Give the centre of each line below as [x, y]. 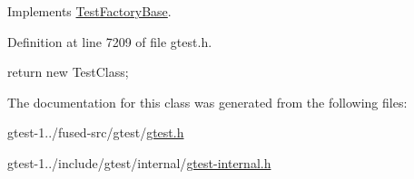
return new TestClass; [68, 72]
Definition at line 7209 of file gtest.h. [110, 41]
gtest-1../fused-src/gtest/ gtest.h [96, 132]
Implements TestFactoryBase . [89, 11]
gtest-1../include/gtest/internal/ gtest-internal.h [139, 162]
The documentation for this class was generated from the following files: [207, 102]
